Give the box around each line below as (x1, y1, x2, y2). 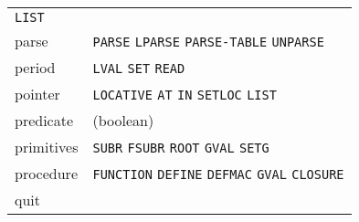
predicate (15, 110, 74, 131)
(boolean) (92, 110, 154, 131)
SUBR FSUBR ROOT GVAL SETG (92, 141, 269, 155)
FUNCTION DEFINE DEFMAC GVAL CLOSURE (92, 167, 344, 182)
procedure (15, 163, 78, 184)
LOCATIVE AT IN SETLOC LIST (92, 88, 277, 102)
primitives (15, 136, 79, 157)
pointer (15, 83, 60, 104)
